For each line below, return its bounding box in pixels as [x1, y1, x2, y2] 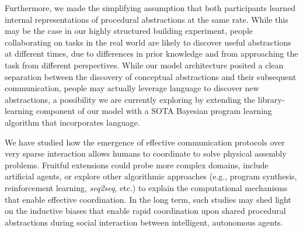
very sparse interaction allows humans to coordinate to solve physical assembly [5, 147, 287, 160]
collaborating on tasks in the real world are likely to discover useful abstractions [5, 36, 291, 48]
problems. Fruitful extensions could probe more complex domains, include [5, 158, 269, 171]
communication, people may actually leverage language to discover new [5, 82, 259, 94]
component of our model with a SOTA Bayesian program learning [36, 105, 272, 117]
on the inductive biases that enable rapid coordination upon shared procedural [5, 205, 286, 217]
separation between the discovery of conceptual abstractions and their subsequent [5, 70, 297, 82]
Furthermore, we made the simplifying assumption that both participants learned [5, 2, 296, 13]
